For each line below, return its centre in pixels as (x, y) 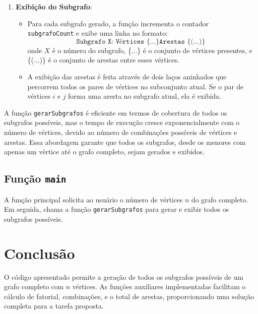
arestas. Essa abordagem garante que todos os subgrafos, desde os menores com (125, 142)
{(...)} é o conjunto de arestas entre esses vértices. (103, 60)
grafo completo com (34, 286)
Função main (35, 178)
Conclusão (39, 253)
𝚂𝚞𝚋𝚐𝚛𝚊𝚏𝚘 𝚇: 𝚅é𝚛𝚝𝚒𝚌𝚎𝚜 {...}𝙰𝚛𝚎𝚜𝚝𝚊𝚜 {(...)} (141, 41)
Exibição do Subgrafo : (54, 6)
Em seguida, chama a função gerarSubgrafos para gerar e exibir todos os (117, 209)
